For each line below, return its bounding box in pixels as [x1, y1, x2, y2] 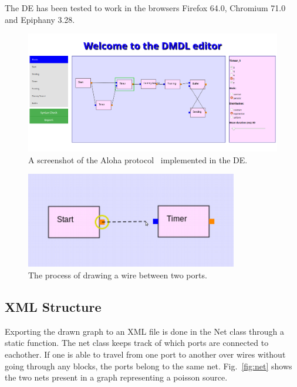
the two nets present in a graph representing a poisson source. [5, 371, 228, 383]
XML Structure [5, 297, 102, 315]
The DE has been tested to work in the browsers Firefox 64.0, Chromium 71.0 [5, 2, 286, 14]
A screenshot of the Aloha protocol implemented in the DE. [28, 153, 248, 166]
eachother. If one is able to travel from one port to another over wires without [5, 348, 286, 360]
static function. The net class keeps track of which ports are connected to [5, 336, 269, 349]
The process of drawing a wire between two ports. [28, 268, 207, 281]
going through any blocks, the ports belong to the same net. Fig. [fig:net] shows [5, 359, 292, 372]
